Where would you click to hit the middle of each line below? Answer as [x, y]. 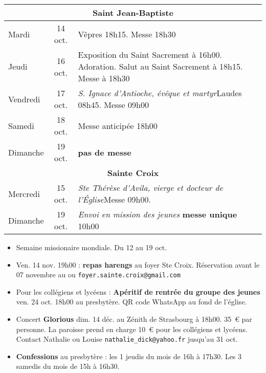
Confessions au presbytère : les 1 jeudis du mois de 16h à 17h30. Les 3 [129, 356]
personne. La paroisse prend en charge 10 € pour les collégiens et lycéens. [132, 329]
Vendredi [24, 99]
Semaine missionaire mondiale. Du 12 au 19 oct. [92, 247]
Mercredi [24, 193]
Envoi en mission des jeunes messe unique [158, 214]
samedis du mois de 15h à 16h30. [68, 366]
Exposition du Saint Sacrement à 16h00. [150, 54]
